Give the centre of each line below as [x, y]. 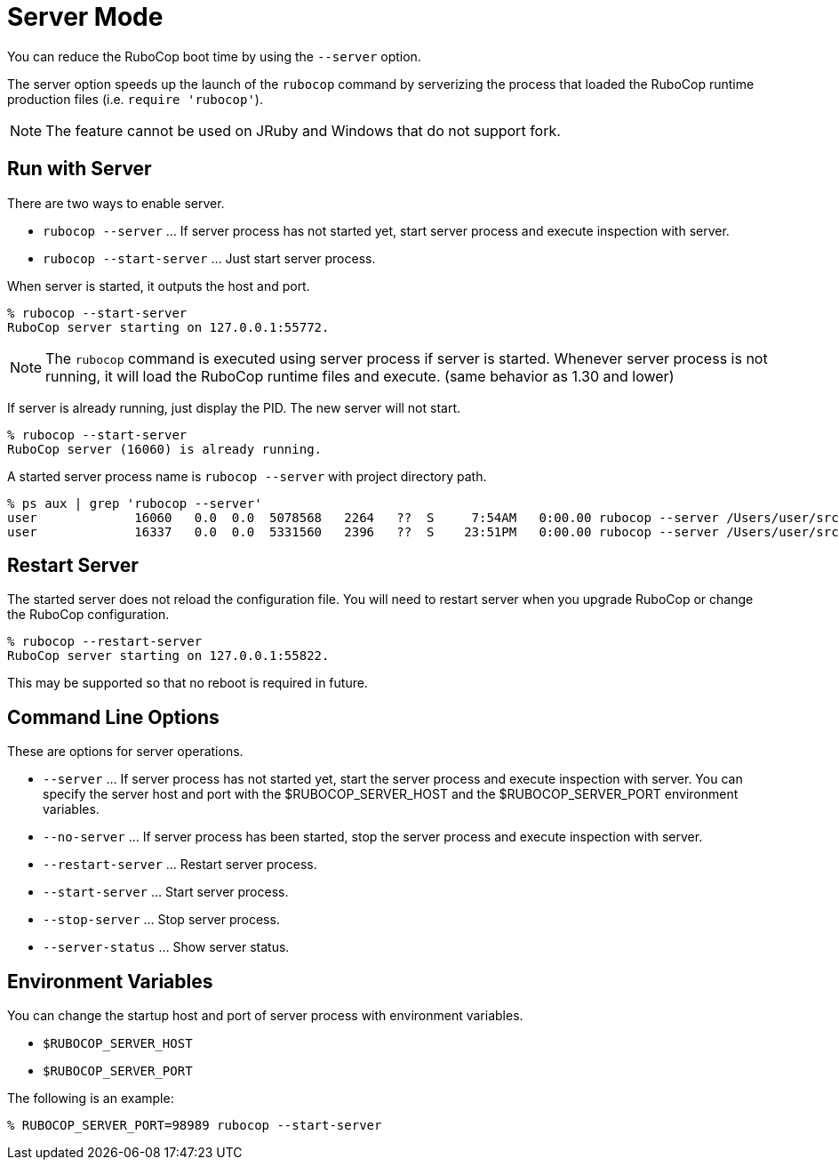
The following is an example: [91, 1099]
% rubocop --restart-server [105, 642]
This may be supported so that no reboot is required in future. [188, 683]
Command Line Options [113, 717]
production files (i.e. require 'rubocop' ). [135, 99]
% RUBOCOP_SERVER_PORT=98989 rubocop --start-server [195, 1126]
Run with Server [80, 169]
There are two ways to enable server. [116, 203]
